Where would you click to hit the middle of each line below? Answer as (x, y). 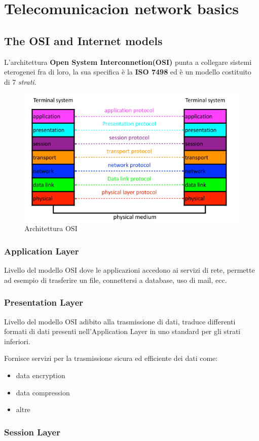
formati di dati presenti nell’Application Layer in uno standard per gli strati (122, 331)
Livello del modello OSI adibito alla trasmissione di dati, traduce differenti (120, 321)
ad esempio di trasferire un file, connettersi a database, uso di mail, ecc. (116, 280)
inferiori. (17, 341)
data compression (43, 392)
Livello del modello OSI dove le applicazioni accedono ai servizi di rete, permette (129, 270)
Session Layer (32, 432)
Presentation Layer (44, 302)
